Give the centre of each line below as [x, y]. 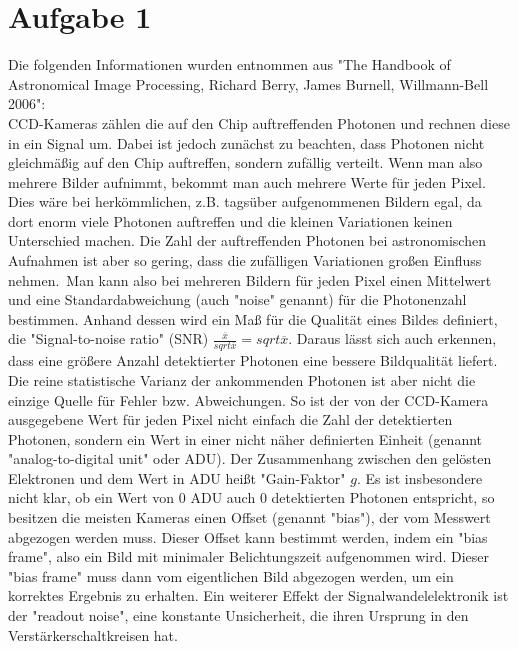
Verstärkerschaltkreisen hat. [93, 634]
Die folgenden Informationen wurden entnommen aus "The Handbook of [229, 64]
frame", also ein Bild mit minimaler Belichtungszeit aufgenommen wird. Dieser [249, 556]
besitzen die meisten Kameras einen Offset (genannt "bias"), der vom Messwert [249, 517]
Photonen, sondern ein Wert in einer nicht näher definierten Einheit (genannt [245, 438]
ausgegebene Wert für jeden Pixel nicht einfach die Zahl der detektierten [230, 419]
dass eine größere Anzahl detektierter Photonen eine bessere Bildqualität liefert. [253, 360]
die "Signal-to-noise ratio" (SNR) [108, 338]
